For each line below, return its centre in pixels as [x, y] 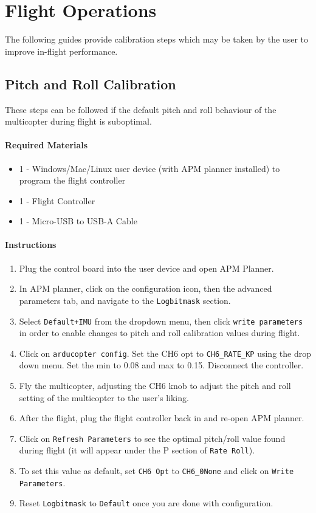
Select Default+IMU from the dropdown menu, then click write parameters [161, 321]
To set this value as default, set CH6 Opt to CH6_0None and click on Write [156, 471]
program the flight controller [72, 180]
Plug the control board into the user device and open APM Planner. [146, 268]
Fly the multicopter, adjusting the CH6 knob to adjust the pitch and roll [155, 386]
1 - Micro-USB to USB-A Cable [78, 221]
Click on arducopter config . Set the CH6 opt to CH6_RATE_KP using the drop [165, 353]
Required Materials [46, 145]
